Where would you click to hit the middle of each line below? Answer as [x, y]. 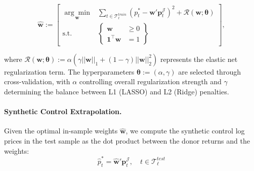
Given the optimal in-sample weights [61, 131]
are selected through [209, 71]
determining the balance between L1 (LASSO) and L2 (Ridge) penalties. [117, 91]
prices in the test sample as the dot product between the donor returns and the [127, 140]
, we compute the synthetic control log [185, 131]
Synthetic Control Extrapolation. [63, 111]
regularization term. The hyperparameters [69, 71]
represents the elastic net [199, 59]
